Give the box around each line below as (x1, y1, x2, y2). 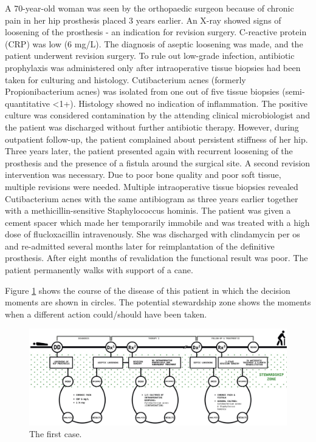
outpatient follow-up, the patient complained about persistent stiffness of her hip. (5, 132, 308, 145)
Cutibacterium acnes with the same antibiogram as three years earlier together (5, 192, 298, 205)
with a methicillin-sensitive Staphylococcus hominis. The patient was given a (5, 204, 291, 217)
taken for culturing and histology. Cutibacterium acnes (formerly (5, 73, 246, 86)
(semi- (282, 85, 305, 98)
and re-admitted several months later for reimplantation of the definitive (5, 239, 275, 252)
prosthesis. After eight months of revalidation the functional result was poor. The (5, 251, 308, 264)
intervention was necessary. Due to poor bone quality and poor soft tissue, (5, 168, 281, 181)
